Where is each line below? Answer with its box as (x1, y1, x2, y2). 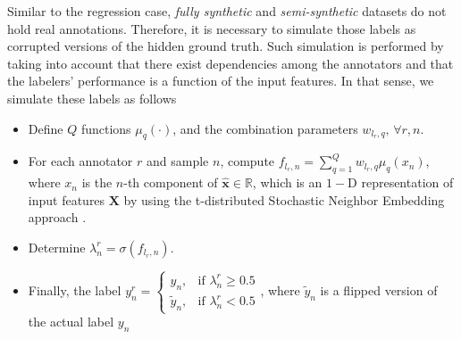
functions (80, 119, 131, 137)
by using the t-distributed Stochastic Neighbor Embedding (123, 190, 445, 209)
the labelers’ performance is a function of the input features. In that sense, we (7, 71, 434, 90)
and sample (147, 152, 209, 170)
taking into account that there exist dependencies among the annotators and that (7, 54, 454, 72)
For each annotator (28, 152, 133, 170)
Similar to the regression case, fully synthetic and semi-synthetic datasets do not (7, 2, 447, 20)
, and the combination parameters (172, 119, 358, 137)
